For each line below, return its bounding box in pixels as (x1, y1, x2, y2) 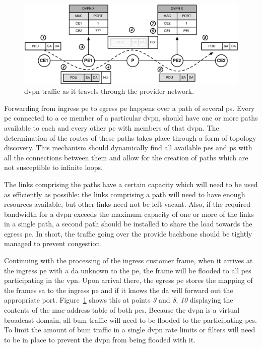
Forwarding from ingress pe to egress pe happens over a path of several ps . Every (4, 102, 255, 113)
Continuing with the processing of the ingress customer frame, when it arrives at (4, 255, 253, 266)
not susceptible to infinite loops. (4, 162, 103, 172)
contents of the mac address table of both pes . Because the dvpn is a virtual (4, 305, 240, 315)
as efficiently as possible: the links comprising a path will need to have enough (4, 189, 245, 199)
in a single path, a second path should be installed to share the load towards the (4, 218, 252, 229)
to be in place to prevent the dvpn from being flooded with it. (4, 334, 196, 344)
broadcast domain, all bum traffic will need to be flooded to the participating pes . (4, 314, 257, 325)
